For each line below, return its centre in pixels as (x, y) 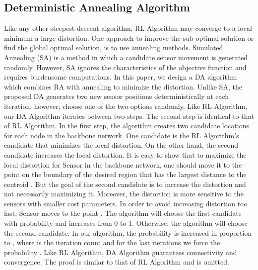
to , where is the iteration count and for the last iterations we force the (112, 242)
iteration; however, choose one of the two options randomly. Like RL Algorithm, (126, 106)
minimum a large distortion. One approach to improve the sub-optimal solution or (129, 38)
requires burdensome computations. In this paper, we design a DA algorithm (121, 77)
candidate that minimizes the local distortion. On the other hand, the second (121, 145)
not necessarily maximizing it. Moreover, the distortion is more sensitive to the (124, 194)
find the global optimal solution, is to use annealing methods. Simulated (114, 47)
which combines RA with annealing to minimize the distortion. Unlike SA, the (123, 86)
